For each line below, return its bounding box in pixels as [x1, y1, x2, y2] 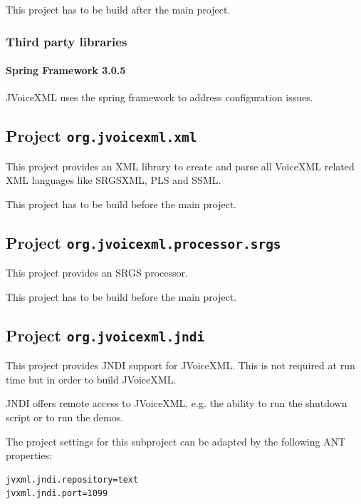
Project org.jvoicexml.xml [6, 125, 197, 147]
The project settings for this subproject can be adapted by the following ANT [6, 433, 346, 448]
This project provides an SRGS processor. [6, 265, 188, 280]
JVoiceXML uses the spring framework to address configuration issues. [6, 90, 313, 105]
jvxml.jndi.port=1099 [6, 488, 108, 499]
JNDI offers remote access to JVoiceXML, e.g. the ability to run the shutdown [6, 396, 347, 411]
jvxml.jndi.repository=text [6, 474, 139, 485]
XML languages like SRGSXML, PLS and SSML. [6, 173, 221, 187]
